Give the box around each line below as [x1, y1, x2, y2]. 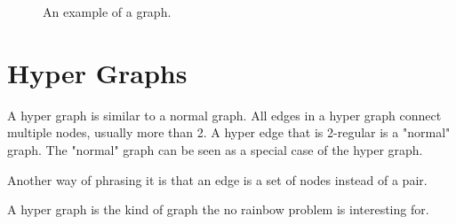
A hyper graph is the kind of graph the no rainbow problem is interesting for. [7, 200, 429, 219]
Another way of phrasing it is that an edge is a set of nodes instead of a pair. [7, 170, 428, 189]
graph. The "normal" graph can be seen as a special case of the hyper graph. [7, 140, 423, 158]
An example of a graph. [43, 3, 172, 20]
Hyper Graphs [7, 54, 188, 90]
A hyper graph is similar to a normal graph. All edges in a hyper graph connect [7, 105, 442, 124]
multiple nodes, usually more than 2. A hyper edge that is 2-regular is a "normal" [7, 123, 451, 142]
